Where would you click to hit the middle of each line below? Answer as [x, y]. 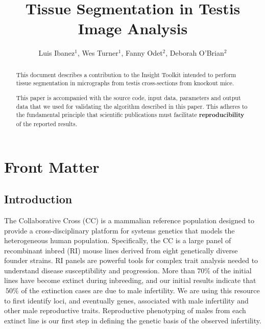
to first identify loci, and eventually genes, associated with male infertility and [126, 300]
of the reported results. [46, 123]
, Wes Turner [98, 53]
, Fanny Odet [142, 53]
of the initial [232, 270]
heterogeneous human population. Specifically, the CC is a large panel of [118, 240]
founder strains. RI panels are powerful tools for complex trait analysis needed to [131, 260]
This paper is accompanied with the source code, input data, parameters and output [128, 97]
